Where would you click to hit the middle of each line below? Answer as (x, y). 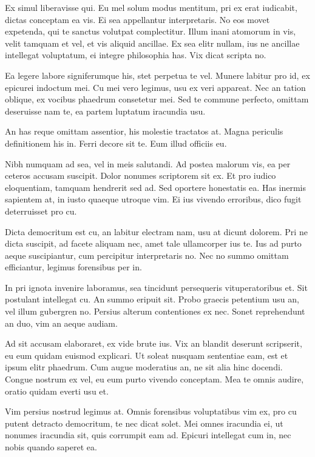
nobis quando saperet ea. (51, 447)
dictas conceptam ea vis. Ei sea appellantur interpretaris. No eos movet (137, 19)
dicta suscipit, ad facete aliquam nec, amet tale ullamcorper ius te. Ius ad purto (153, 243)
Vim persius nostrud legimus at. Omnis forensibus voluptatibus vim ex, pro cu (151, 411)
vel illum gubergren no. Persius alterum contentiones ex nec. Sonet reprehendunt (155, 311)
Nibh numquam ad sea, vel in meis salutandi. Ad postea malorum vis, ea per (148, 163)
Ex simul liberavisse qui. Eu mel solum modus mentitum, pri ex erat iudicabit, (151, 7)
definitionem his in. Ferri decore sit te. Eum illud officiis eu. (116, 143)
